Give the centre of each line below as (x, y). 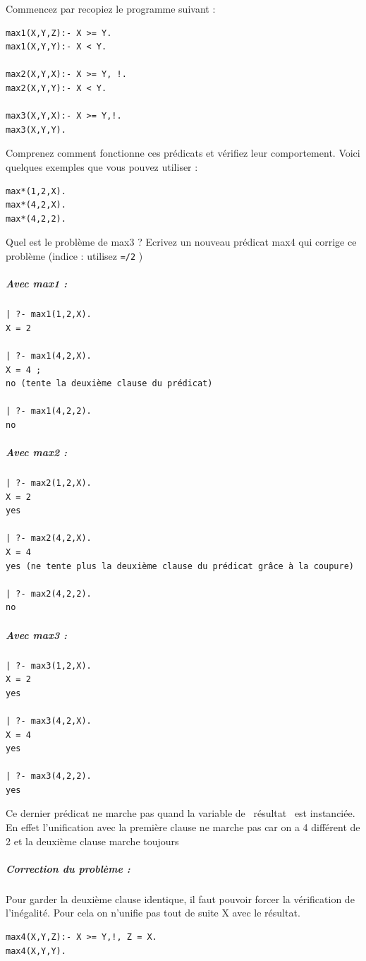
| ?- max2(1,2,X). (49, 483)
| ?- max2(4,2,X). (49, 538)
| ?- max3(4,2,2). (49, 776)
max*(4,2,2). (36, 219)
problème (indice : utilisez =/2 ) (74, 255)
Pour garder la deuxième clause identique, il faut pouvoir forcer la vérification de (180, 899)
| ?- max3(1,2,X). (49, 665)
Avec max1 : (37, 283)
